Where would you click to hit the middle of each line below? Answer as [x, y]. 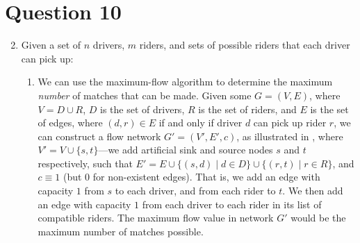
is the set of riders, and [247, 109]
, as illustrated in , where [290, 136]
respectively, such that [85, 163]
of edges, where [70, 123]
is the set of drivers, [142, 109]
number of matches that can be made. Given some [145, 95]
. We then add [313, 191]
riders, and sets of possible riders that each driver [245, 45]
